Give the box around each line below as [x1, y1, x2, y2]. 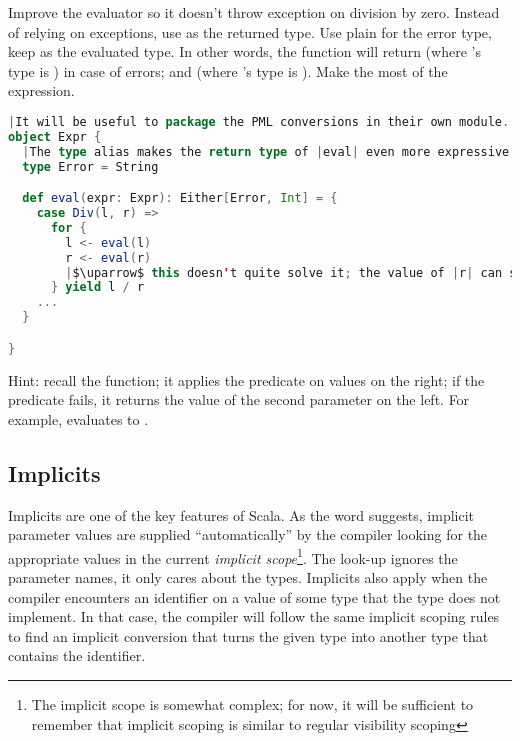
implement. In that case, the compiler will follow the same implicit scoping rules [8, 606, 500, 627]
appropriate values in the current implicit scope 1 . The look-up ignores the [8, 544, 458, 568]
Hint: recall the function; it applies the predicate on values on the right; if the [8, 369, 485, 390]
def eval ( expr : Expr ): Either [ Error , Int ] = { [22, 191, 338, 206]
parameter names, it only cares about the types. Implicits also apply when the [8, 566, 488, 587]
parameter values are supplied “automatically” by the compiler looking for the [8, 524, 488, 545]
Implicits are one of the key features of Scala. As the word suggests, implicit [8, 504, 475, 525]
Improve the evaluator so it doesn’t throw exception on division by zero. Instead [8, 2, 500, 22]
